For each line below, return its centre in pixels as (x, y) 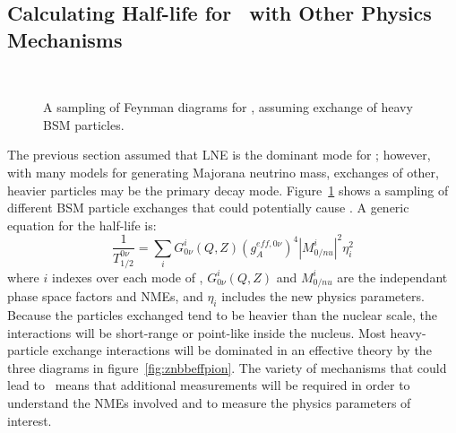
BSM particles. (84, 124)
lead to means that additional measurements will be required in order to (209, 385)
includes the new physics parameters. (323, 296)
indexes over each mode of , (127, 277)
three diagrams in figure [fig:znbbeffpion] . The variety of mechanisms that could (227, 367)
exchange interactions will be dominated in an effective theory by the (242, 350)
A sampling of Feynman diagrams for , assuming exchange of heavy (228, 107)
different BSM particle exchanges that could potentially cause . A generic (208, 208)
